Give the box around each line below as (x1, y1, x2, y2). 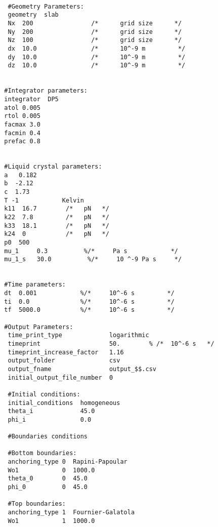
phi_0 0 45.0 (8, 483, 88, 491)
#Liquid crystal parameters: (4, 163, 102, 171)
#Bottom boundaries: (8, 450, 77, 457)
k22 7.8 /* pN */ (4, 214, 109, 221)
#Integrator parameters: (4, 87, 88, 95)
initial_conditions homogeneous (8, 399, 120, 407)
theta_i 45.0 (8, 408, 95, 415)
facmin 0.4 (4, 129, 40, 137)
